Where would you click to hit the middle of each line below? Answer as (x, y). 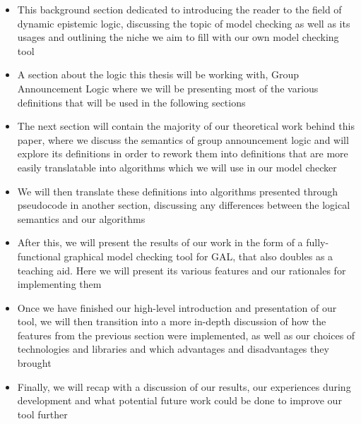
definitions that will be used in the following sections (131, 102)
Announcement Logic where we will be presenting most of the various (168, 88)
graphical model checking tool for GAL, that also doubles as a (199, 256)
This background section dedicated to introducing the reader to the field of (179, 9)
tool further (42, 414)
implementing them (59, 284)
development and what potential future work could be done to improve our (179, 400)
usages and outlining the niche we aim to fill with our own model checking (178, 37)
